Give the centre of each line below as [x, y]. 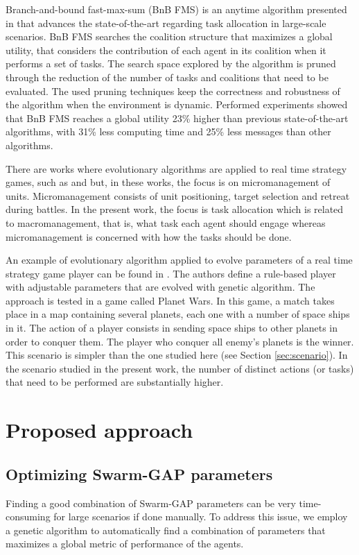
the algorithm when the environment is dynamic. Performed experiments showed [177, 104]
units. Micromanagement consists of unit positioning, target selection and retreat [178, 195]
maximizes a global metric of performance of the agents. [125, 544]
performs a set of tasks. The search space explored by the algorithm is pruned [171, 63]
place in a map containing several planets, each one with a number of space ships [178, 314]
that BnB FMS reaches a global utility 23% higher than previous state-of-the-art [177, 118]
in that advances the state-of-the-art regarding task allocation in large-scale [166, 23]
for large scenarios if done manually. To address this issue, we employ [201, 516]
